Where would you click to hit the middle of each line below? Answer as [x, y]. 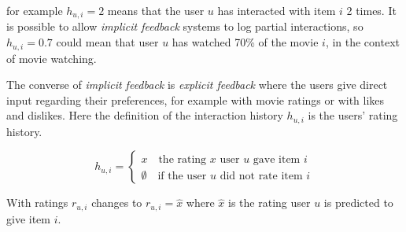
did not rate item [261, 176]
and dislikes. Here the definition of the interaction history [145, 115]
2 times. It [371, 10]
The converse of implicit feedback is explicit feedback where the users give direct [197, 85]
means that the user [156, 10]
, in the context [362, 42]
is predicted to [358, 203]
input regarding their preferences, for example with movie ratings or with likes [196, 99]
